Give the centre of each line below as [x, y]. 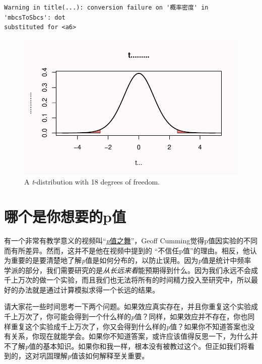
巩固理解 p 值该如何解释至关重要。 [94, 356]
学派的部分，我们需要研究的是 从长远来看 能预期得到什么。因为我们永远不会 [127, 270]
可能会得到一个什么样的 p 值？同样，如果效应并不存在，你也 [150, 316]
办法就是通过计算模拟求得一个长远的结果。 [88, 289]
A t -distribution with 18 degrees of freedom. [92, 182]
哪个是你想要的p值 [65, 216]
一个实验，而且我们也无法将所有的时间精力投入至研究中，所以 [148, 280]
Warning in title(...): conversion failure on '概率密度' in [106, 8]
